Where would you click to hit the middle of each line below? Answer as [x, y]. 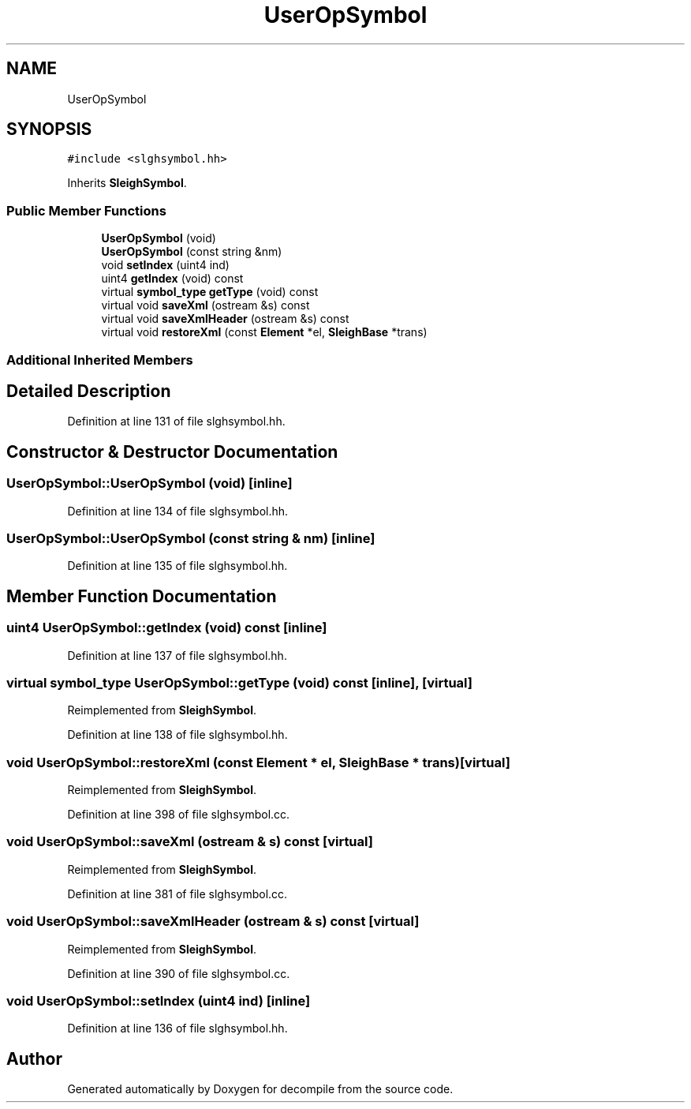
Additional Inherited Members [100, 360]
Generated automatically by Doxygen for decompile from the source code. [260, 1089]
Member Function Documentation [142, 596]
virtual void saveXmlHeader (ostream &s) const [225, 319]
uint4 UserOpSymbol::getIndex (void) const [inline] [167, 628]
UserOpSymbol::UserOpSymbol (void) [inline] [149, 483]
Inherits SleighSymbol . [127, 183]
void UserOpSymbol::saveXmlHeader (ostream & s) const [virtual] [213, 922]
